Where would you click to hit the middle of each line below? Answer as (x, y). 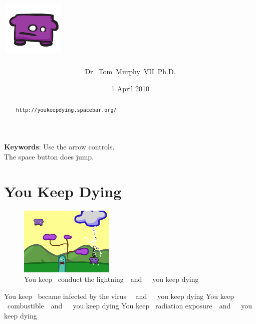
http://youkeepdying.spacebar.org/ (66, 110)
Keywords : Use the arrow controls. (59, 147)
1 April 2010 (130, 88)
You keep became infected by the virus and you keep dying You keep (119, 296)
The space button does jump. (49, 156)
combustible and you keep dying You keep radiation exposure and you (130, 306)
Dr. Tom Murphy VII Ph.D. (130, 71)
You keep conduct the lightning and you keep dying (111, 279)
